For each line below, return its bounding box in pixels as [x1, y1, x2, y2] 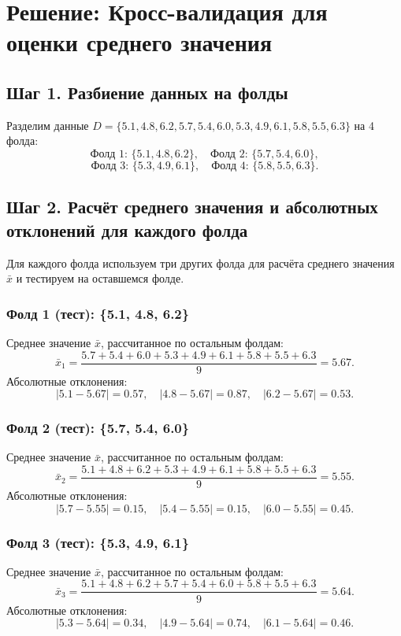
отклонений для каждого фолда [6, 217, 248, 242]
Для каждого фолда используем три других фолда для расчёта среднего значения [6, 254, 395, 271]
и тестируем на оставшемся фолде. [16, 270, 184, 287]
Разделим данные [6, 116, 89, 133]
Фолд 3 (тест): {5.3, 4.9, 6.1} [6, 532, 190, 552]
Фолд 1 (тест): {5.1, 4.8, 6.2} [6, 303, 190, 323]
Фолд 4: [211, 160, 249, 172]
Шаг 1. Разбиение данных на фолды [6, 79, 288, 104]
